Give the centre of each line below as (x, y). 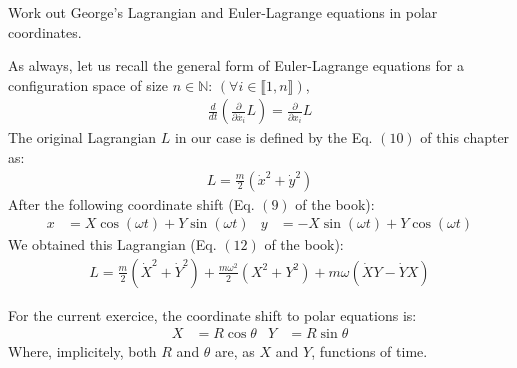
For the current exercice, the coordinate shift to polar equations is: (212, 314)
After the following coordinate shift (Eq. (131, 203)
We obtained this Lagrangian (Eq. (112, 244)
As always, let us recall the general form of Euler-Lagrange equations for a (236, 65)
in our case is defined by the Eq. (273, 137)
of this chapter (465, 137)
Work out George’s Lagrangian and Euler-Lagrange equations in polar (223, 12)
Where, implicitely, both (82, 350)
